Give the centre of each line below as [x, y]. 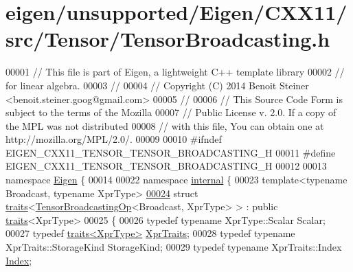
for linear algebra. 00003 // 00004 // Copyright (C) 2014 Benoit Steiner [157, 85]
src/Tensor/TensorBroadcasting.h [168, 39]
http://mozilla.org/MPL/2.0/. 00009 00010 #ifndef [114, 139]
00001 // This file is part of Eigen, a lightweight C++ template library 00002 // [175, 72]
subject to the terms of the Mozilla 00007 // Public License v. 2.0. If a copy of [171, 112]
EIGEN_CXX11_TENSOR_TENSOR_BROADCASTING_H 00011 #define [171, 152]
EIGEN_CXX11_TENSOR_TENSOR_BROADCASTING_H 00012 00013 [166, 166]
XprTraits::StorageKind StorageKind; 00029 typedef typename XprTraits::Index [174, 247]
